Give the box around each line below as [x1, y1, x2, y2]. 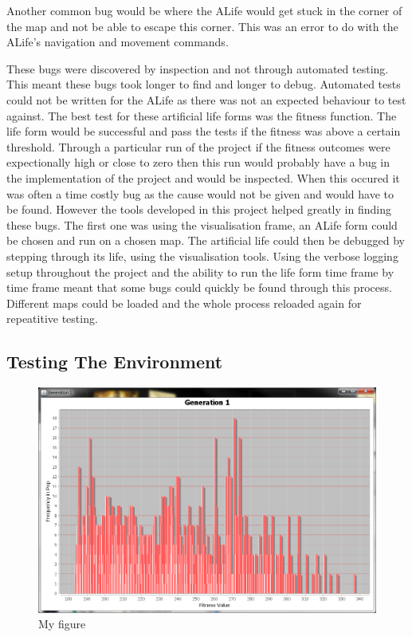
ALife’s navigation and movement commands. [6, 33, 229, 50]
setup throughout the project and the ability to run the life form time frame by [6, 263, 394, 280]
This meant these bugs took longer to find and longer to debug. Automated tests [6, 76, 401, 92]
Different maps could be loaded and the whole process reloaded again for [6, 294, 362, 311]
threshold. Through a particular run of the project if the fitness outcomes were [6, 138, 390, 155]
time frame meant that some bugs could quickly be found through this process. [6, 279, 392, 296]
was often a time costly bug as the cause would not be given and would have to [6, 185, 394, 202]
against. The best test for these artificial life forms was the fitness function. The [6, 107, 397, 124]
